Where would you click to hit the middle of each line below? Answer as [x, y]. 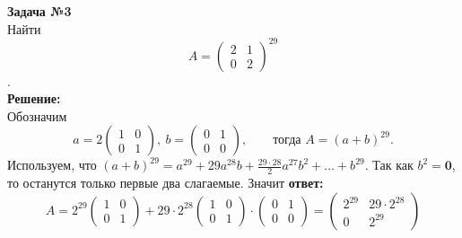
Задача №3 [39, 11]
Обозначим [37, 115]
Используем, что [52, 165]
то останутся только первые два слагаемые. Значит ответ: [166, 183]
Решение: [34, 98]
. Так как [389, 165]
